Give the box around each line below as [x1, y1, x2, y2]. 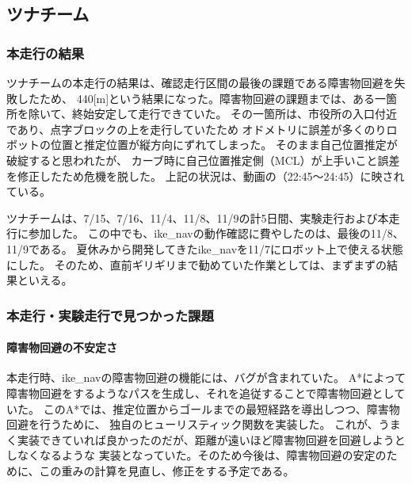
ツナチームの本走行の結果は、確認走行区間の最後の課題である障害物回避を [6, 74, 395, 90]
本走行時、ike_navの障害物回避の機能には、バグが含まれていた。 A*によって [6, 369, 406, 386]
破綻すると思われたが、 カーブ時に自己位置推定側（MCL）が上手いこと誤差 [6, 151, 400, 168]
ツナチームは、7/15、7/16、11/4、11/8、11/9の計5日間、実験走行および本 [6, 209, 389, 226]
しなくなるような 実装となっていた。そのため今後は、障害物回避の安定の [6, 447, 387, 463]
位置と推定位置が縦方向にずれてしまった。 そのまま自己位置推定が [50, 136, 398, 153]
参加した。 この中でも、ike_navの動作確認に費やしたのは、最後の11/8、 [28, 225, 404, 242]
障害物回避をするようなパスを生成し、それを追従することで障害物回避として [6, 384, 406, 401]
